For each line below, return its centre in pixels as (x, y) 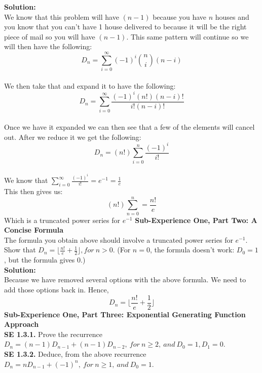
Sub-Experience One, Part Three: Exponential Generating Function (125, 314)
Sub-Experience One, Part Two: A (196, 220)
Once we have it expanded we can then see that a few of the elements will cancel (129, 127)
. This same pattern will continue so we (188, 36)
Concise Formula (34, 230)
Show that (20, 250)
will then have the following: (48, 46)
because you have (180, 16)
